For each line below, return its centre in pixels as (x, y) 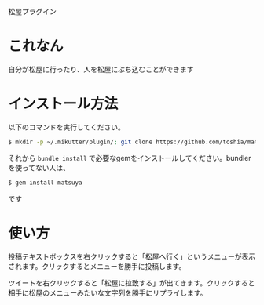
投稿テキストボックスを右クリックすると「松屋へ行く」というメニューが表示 (132, 256)
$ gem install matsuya (45, 183)
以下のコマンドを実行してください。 (67, 127)
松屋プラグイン (32, 11)
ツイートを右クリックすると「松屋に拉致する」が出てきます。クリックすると (132, 283)
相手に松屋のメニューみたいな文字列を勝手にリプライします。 (108, 292)
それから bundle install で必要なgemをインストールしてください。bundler (130, 158)
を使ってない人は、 (39, 168)
